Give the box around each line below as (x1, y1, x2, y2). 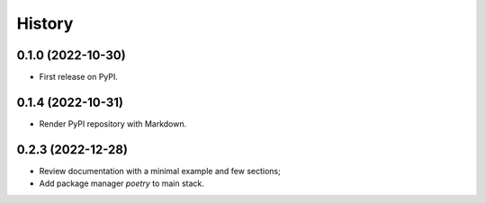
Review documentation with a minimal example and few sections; (39, 165, 281, 176)
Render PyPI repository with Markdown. (39, 118, 187, 129)
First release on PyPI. (39, 72, 119, 83)
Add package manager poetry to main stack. (39, 178, 204, 189)
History (16, 13, 74, 33)
